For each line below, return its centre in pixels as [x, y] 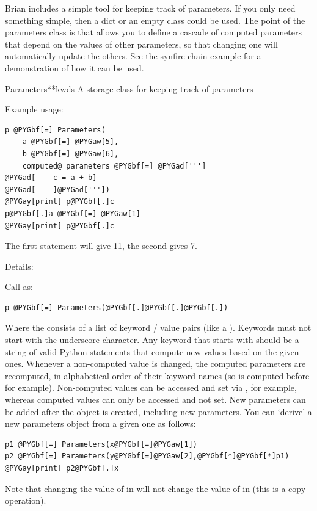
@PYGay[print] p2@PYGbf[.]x [62, 468]
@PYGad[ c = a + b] [51, 178]
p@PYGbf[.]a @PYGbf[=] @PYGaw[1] [73, 213]
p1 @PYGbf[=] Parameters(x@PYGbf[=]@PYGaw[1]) [101, 444]
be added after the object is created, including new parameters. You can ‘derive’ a [158, 411]
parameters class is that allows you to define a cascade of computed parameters [153, 32]
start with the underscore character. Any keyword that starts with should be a [152, 340]
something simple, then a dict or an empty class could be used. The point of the [155, 20]
